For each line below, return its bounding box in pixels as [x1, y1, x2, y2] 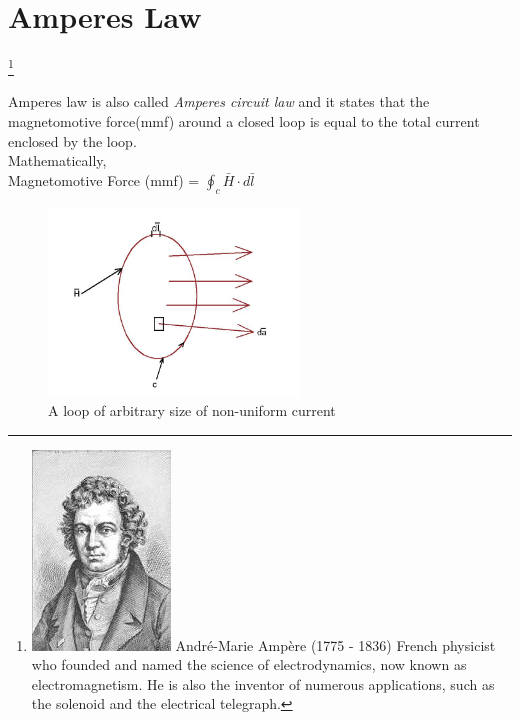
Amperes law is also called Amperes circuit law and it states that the [8, 91, 430, 112]
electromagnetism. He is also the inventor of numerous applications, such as [31, 673, 495, 694]
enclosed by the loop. [8, 130, 137, 151]
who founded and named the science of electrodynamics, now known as [31, 654, 467, 675]
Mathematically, [8, 150, 107, 171]
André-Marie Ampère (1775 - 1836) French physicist [175, 634, 496, 655]
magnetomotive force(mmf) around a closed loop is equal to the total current [8, 110, 480, 131]
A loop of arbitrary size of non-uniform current [48, 400, 336, 421]
